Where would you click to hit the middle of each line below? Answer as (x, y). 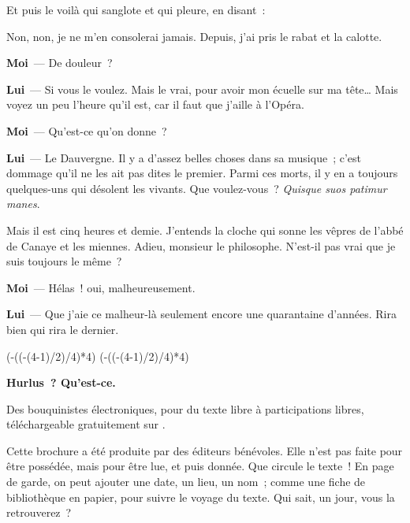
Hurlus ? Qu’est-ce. (61, 382)
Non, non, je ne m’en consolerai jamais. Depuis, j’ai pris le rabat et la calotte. (194, 36)
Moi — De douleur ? (60, 63)
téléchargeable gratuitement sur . (86, 424)
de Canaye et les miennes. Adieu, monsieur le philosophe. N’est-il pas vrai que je (201, 245)
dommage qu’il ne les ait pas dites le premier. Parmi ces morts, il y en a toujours (202, 173)
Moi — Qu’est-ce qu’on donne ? (87, 130)
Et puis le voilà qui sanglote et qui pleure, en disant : (136, 9)
